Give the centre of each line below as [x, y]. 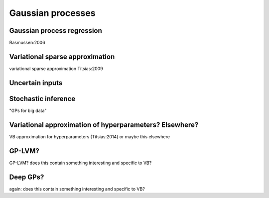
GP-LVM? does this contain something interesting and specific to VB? [80, 163]
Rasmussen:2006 [27, 43]
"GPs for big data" [28, 110]
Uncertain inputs [36, 83]
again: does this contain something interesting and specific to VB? [77, 189]
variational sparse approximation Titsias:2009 [56, 68]
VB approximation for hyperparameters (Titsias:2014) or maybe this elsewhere [90, 136]
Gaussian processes [52, 13]
